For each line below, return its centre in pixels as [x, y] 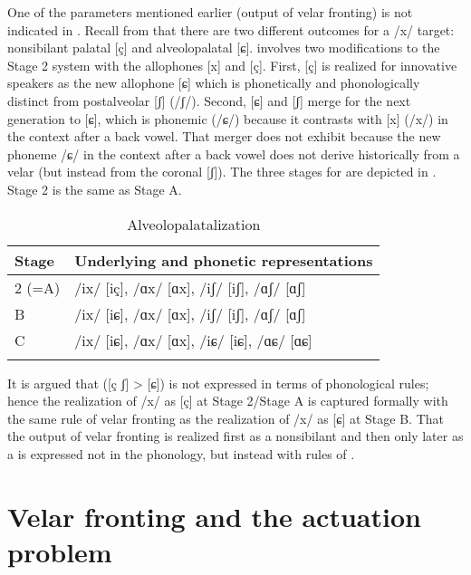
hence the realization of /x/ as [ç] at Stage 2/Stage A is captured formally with [228, 401]
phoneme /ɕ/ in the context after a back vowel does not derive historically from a [234, 153]
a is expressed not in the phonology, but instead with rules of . [181, 453]
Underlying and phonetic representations [224, 260]
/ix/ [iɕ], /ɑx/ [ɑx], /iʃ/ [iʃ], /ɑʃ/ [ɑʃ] [190, 313]
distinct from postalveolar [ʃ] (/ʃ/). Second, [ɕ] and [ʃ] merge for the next [209, 100]
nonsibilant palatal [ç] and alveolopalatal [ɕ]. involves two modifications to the [224, 48]
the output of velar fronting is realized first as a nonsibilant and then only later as [235, 436]
